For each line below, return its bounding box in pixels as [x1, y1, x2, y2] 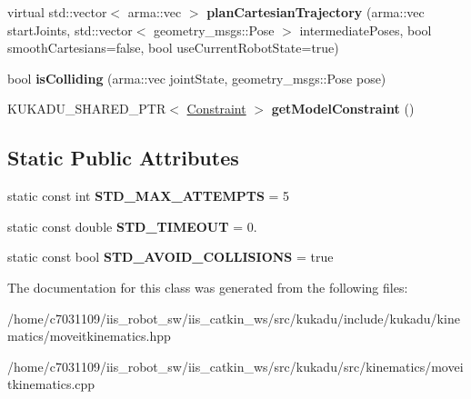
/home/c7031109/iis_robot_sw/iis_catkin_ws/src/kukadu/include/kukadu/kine [7, 308, 460, 327]
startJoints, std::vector [7, 20, 133, 39]
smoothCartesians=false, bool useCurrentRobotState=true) [7, 38, 339, 57]
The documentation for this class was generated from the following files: [7, 277, 408, 296]
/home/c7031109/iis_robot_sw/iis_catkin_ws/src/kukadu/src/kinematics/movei [7, 356, 464, 375]
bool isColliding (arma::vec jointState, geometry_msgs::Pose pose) [7, 68, 386, 87]
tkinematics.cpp [7, 374, 95, 394]
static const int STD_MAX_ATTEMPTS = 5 [7, 186, 290, 205]
